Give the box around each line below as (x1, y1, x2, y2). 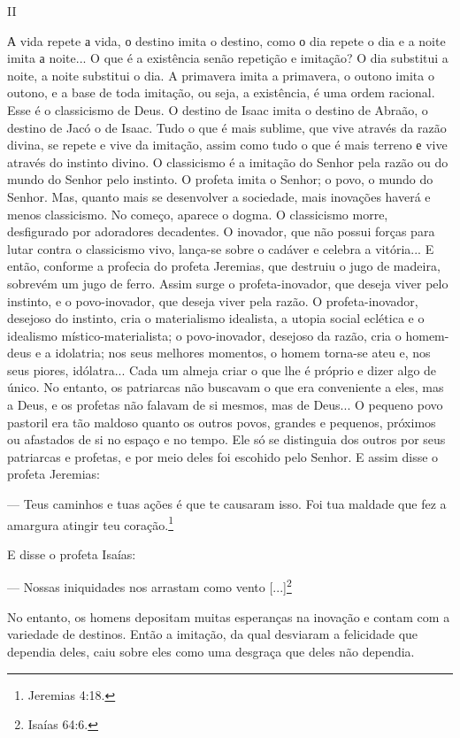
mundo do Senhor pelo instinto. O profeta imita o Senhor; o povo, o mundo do (7, 170, 433, 188)
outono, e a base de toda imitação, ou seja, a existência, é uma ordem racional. (7, 83, 435, 102)
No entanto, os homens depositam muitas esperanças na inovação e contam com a (7, 607, 450, 626)
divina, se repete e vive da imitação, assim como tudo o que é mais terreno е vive (7, 135, 448, 154)
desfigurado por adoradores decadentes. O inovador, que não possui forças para (7, 222, 435, 241)
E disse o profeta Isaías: (7, 544, 136, 563)
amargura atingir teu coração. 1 (7, 512, 174, 534)
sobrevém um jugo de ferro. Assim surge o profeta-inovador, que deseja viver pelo (7, 273, 448, 292)
